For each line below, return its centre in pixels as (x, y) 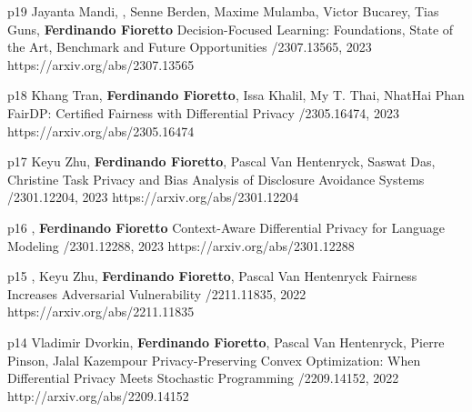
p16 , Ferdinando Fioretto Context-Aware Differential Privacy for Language (226, 227)
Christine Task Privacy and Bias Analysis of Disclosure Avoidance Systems (216, 179)
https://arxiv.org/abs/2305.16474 (101, 131)
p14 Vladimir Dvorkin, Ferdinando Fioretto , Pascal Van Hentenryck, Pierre (226, 342)
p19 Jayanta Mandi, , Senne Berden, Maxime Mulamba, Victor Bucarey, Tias (223, 11)
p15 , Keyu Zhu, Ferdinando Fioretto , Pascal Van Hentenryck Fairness (212, 276)
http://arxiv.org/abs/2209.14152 (98, 395)
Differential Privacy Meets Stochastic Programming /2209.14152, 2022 (203, 378)
